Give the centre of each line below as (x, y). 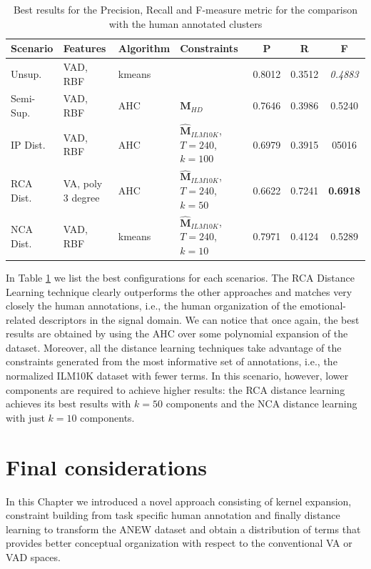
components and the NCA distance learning (261, 404)
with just (25, 417)
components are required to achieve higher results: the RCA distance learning (176, 389)
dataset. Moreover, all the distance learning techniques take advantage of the (174, 347)
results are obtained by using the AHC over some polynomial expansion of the (177, 333)
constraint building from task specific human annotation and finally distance (173, 515)
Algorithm (144, 48)
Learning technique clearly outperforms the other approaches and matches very (179, 291)
